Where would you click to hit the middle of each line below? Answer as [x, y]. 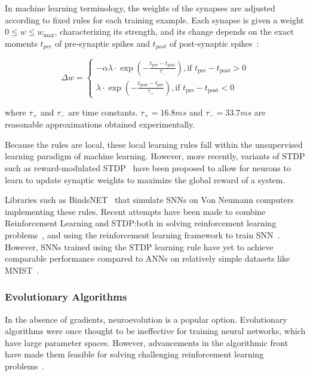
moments [21, 43]
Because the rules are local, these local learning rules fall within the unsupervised [154, 144]
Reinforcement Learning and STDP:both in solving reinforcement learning [141, 223]
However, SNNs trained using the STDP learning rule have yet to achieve [139, 246]
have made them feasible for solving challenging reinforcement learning [134, 354]
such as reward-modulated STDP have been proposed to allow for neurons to [148, 168]
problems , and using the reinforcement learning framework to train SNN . [142, 235]
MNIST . [22, 270]
